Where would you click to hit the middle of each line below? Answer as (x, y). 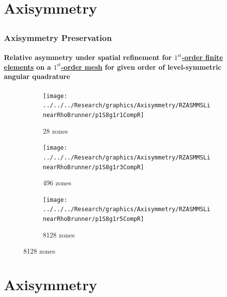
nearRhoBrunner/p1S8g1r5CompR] (94, 219)
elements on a (28, 67)
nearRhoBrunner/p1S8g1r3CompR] (94, 167)
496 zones (57, 183)
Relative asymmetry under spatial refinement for (88, 57)
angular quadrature (37, 76)
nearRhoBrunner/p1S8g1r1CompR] (94, 115)
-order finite (202, 57)
